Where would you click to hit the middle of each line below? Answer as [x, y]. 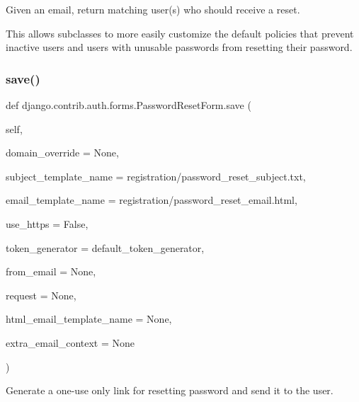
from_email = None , [51, 271]
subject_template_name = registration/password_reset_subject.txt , [156, 176]
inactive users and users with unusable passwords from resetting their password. [179, 47]
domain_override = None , [62, 153]
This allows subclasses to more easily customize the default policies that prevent [180, 33]
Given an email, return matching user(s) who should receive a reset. [153, 9]
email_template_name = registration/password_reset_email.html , [152, 200]
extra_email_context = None [70, 342]
